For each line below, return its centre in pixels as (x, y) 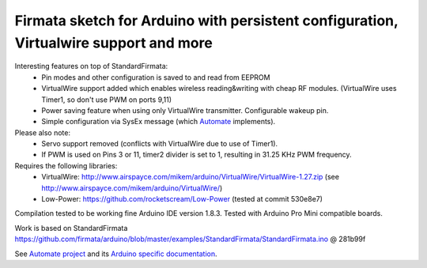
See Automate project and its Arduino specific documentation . (116, 254)
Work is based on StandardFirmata (71, 228)
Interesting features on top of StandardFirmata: (91, 66)
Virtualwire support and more (113, 43)
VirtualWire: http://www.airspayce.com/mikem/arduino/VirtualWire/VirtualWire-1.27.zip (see (191, 177)
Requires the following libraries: (66, 165)
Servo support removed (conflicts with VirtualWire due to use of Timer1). (160, 144)
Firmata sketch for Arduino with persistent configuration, (206, 21)
